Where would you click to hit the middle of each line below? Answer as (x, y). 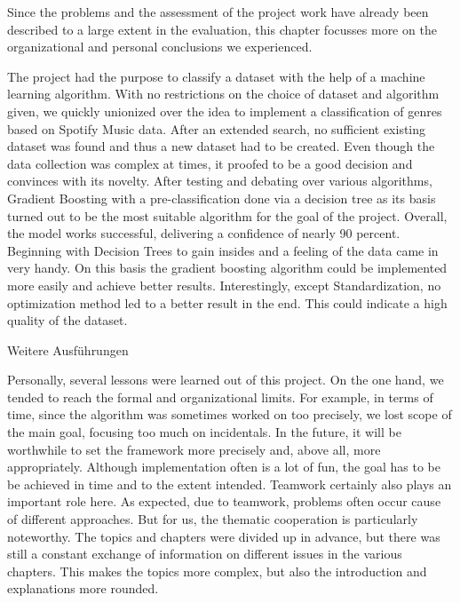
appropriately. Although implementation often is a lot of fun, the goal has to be (224, 467)
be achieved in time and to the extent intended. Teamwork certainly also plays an (230, 484)
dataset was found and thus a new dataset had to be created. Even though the (221, 146)
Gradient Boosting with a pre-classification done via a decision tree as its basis (222, 198)
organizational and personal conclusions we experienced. (160, 47)
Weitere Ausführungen (68, 349)
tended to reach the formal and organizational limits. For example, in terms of (220, 397)
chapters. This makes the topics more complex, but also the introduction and (217, 571)
